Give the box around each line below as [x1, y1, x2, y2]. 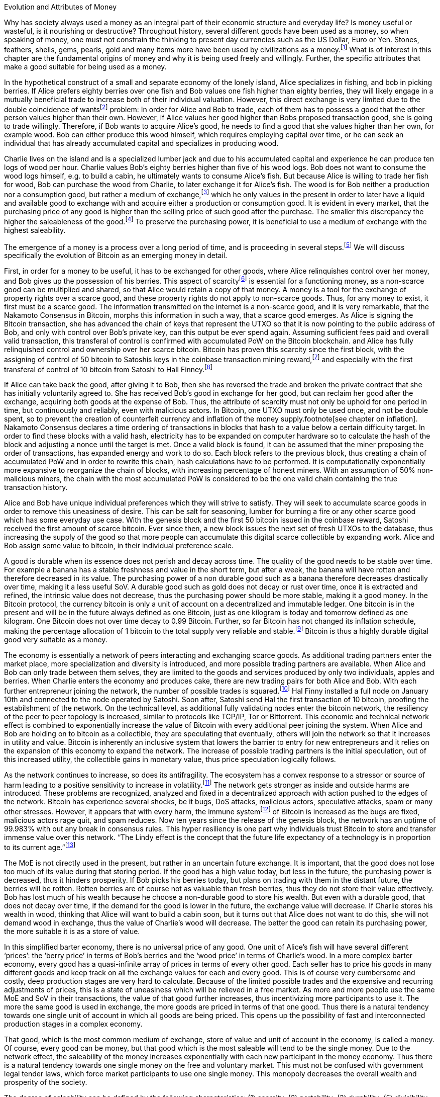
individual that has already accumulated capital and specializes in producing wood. [4, 139, 279, 148]
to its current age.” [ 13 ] [4, 841, 76, 852]
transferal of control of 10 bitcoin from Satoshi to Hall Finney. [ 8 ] [4, 363, 213, 374]
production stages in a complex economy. [4, 1019, 143, 1028]
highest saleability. [4, 225, 66, 234]
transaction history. [4, 483, 68, 492]
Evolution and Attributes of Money [4, 3, 117, 11]
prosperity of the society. [4, 1077, 87, 1086]
